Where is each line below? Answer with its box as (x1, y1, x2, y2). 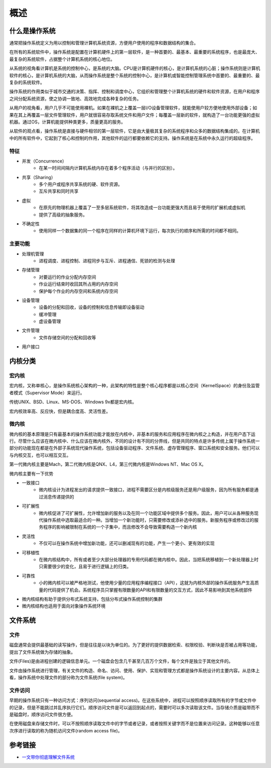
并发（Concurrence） (22, 158, 67, 164)
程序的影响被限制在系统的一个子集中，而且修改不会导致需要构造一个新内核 (43, 524, 197, 530)
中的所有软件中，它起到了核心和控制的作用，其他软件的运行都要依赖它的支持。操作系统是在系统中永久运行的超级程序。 (9, 135, 255, 141)
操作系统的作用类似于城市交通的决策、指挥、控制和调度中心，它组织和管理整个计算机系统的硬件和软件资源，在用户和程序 (9, 88, 260, 95)
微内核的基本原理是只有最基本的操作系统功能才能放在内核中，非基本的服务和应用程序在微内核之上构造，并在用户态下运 (9, 431, 255, 437)
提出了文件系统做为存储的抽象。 (9, 649, 75, 655)
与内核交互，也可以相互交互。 (9, 452, 71, 458)
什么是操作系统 (9, 27, 56, 35)
